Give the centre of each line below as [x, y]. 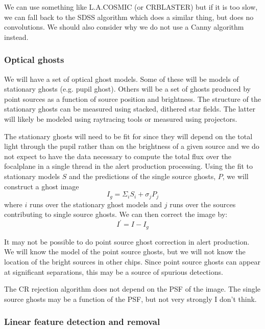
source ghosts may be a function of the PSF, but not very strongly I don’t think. [130, 299]
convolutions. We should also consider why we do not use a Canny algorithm [124, 27]
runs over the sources [203, 204]
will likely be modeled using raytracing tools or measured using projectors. [121, 118]
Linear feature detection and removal [82, 322]
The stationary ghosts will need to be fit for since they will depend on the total [128, 136]
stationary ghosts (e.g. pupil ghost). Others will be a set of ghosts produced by [127, 89]
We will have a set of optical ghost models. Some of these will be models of [122, 79]
